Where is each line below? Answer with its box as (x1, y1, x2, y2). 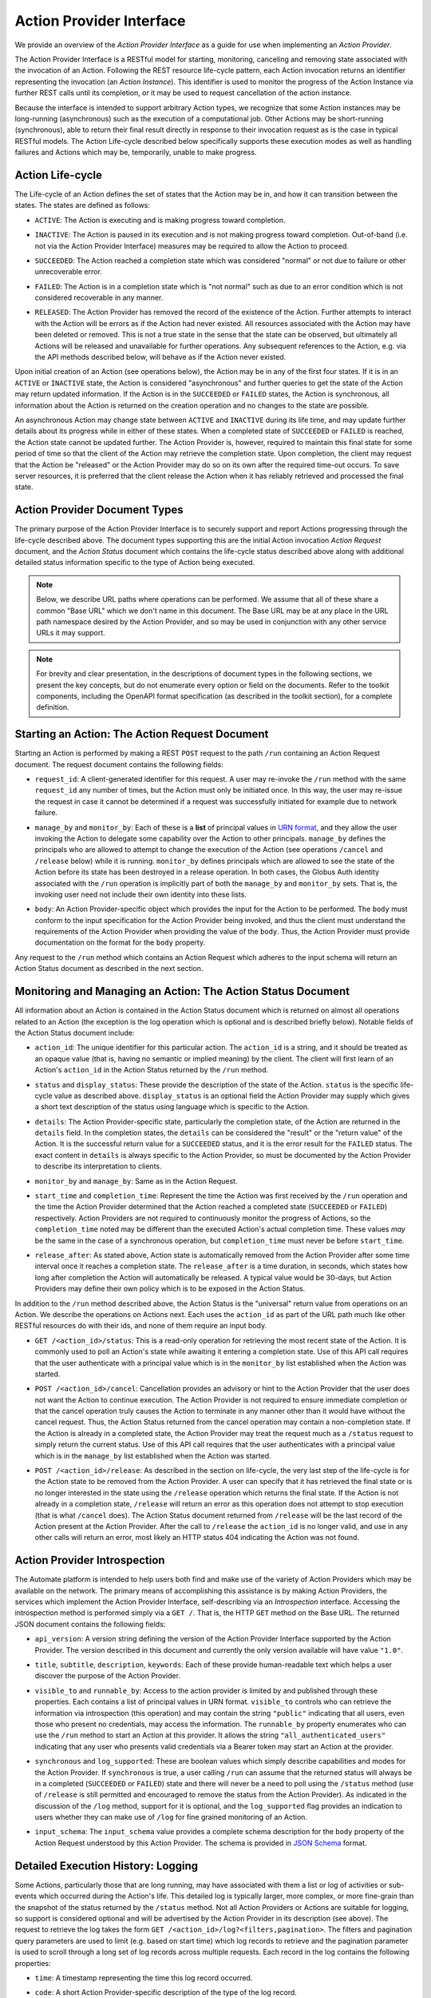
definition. (36, 702, 69, 712)
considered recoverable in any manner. (34, 293, 164, 303)
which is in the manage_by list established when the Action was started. (34, 1451, 271, 1460)
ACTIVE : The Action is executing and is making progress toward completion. (34, 215, 287, 225)
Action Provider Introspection (14, 1554, 165, 1567)
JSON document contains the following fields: (14, 1619, 166, 1629)
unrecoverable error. (34, 267, 103, 277)
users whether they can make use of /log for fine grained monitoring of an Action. (34, 1813, 307, 1822)
